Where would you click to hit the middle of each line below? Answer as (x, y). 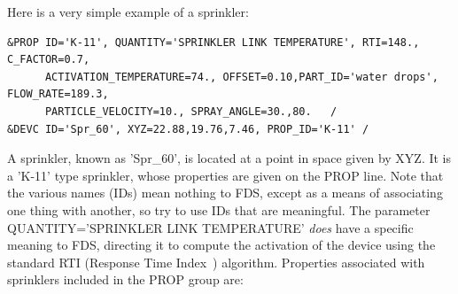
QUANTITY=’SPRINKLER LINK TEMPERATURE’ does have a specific (210, 227)
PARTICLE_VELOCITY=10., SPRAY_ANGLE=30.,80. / (191, 111)
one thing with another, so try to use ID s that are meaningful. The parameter (219, 209)
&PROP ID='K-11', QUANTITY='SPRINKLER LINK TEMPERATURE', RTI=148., (213, 42)
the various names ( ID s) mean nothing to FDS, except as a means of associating (225, 193)
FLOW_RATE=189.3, (58, 94)
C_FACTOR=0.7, (49, 60)
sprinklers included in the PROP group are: (125, 279)
